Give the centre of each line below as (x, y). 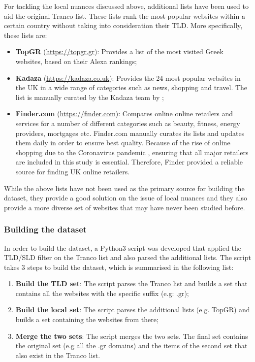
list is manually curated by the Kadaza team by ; (90, 97)
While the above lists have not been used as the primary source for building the (124, 188)
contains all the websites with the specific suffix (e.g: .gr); (102, 293)
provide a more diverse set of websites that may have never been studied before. (125, 207)
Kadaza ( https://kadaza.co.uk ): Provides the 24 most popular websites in (128, 78)
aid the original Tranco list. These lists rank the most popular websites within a (125, 16)
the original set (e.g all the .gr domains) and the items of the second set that (131, 346)
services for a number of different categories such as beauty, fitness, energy (128, 123)
